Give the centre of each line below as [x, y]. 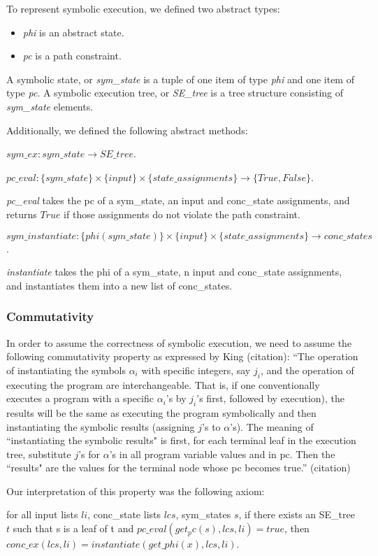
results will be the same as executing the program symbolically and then [161, 412]
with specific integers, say [196, 370]
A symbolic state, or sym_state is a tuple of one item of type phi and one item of [180, 79]
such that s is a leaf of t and [73, 528]
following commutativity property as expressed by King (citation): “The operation [182, 356]
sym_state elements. [50, 106]
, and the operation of [307, 370]
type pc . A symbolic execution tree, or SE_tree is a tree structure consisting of [175, 93]
